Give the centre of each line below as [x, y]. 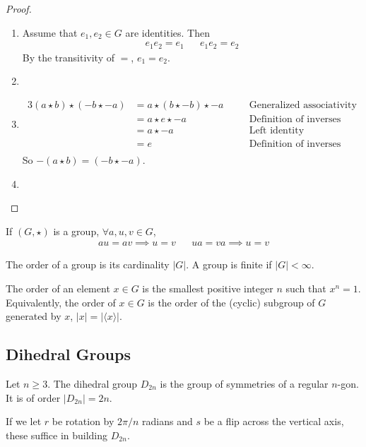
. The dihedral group [93, 383]
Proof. [19, 8]
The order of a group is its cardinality [88, 264]
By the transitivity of [69, 57]
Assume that [50, 32]
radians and [167, 421]
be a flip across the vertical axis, [274, 421]
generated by [34, 316]
